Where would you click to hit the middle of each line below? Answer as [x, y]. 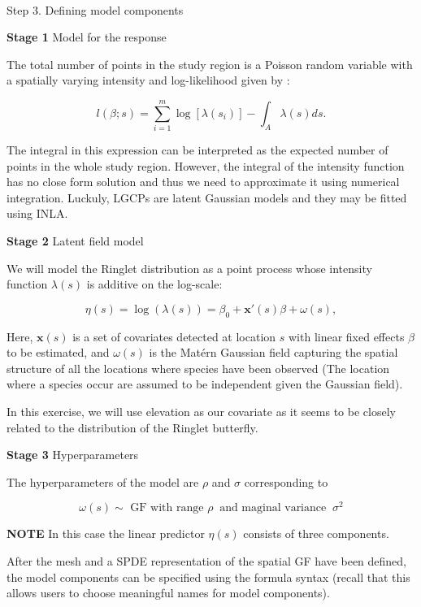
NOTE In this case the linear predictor [106, 533]
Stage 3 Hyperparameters [73, 455]
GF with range [167, 508]
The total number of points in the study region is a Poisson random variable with [210, 64]
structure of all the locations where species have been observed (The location [198, 368]
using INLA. [37, 213]
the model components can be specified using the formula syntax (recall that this [208, 577]
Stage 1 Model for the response [87, 37]
